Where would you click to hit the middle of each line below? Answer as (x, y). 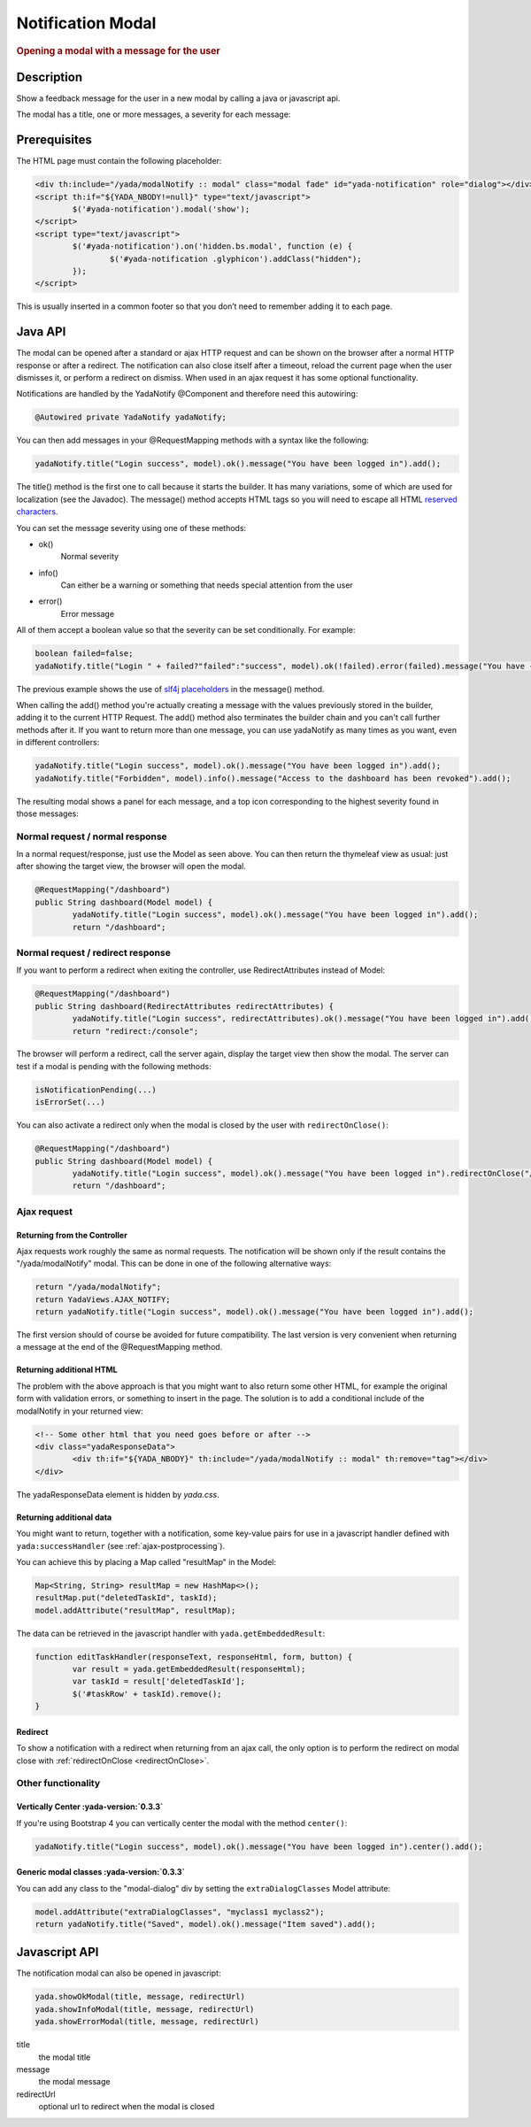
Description (50, 77)
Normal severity (90, 557)
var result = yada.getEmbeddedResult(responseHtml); (189, 1669)
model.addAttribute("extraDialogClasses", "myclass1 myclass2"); (180, 1911)
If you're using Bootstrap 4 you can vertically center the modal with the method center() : (182, 1823)
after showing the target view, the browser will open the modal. (131, 867)
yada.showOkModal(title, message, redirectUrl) (140, 1997)
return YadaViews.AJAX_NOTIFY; (103, 1299)
